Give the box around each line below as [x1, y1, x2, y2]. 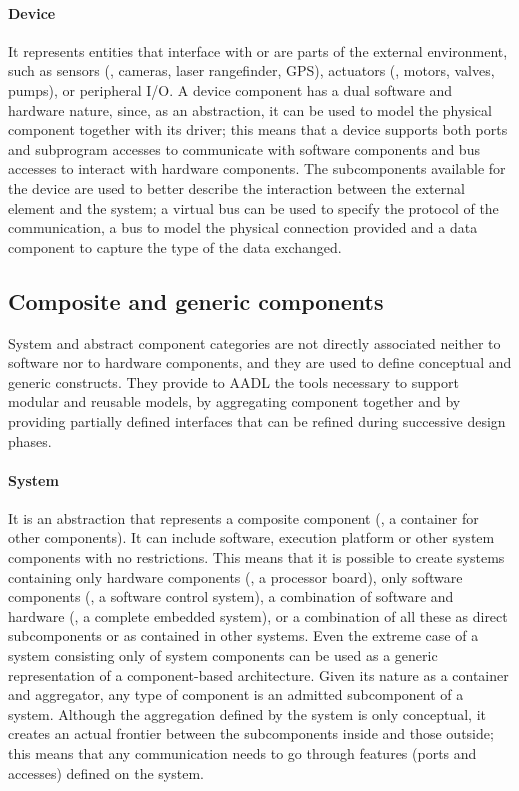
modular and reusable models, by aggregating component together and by [8, 391, 461, 412]
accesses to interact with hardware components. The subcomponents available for [8, 158, 506, 179]
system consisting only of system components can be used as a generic [8, 645, 438, 666]
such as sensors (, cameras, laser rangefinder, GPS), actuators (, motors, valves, [8, 60, 495, 81]
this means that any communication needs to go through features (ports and [8, 743, 477, 764]
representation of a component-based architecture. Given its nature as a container [8, 664, 509, 685]
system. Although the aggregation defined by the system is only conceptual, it [8, 703, 486, 724]
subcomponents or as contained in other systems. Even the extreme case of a [8, 625, 479, 646]
